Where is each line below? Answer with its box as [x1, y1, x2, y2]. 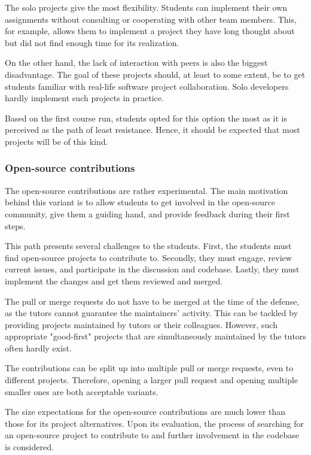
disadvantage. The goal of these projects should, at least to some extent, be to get [5, 68, 306, 80]
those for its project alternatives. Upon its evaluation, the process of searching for [5, 417, 304, 429]
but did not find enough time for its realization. [5, 36, 179, 48]
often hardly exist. [5, 341, 72, 354]
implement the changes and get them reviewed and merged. [5, 274, 223, 287]
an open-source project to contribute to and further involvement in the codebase [5, 429, 299, 441]
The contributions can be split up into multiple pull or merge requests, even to [5, 362, 294, 374]
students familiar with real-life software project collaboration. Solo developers [5, 80, 289, 92]
